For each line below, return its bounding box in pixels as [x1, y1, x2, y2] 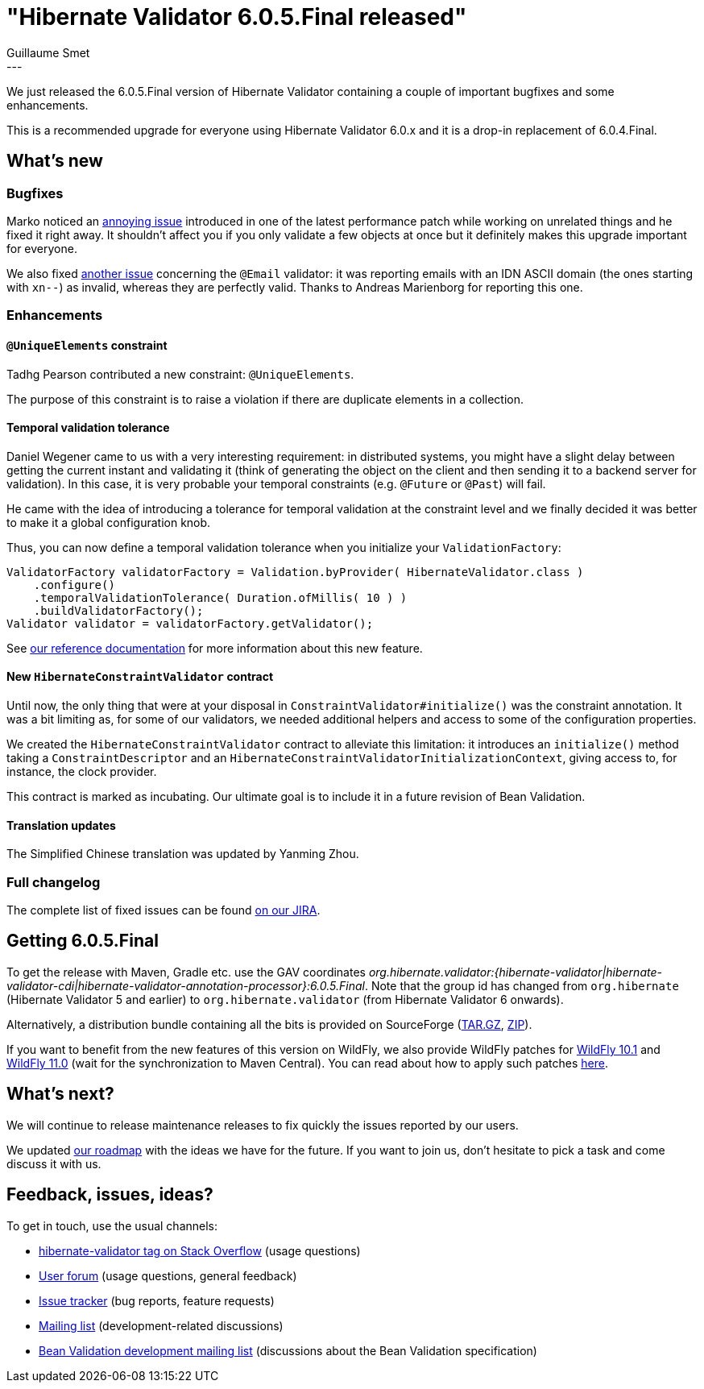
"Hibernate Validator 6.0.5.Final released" [6, 3, 467, 31]
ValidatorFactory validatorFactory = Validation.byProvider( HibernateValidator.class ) [6, 565, 584, 578]
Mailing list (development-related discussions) [39, 1318, 284, 1333]
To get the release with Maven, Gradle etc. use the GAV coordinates [6, 964, 366, 979]
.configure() [33, 578, 115, 591]
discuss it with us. [6, 1156, 101, 1171]
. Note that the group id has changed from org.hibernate [364, 978, 679, 993]
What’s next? [6, 1084, 114, 1105]
